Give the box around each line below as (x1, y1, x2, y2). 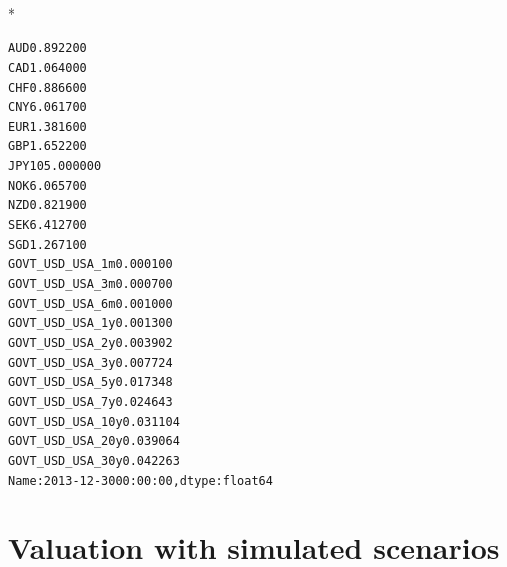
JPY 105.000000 (8, 159, 102, 174)
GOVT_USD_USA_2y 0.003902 (8, 336, 173, 351)
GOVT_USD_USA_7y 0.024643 (8, 395, 173, 409)
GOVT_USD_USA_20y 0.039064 (8, 434, 180, 449)
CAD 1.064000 (8, 60, 87, 75)
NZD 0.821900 (8, 198, 87, 213)
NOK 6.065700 (8, 178, 87, 193)
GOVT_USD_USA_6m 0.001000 (8, 296, 173, 311)
